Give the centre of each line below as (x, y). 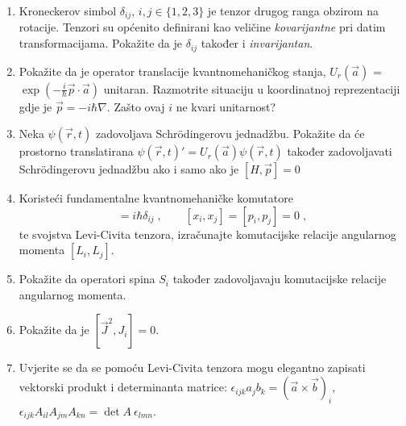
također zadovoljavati (340, 151)
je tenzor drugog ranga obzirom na (293, 10)
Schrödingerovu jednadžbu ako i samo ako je (129, 169)
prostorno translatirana (76, 151)
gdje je (35, 106)
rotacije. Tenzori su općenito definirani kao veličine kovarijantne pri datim (202, 27)
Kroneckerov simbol (68, 10)
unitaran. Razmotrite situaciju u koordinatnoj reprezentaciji (252, 88)
